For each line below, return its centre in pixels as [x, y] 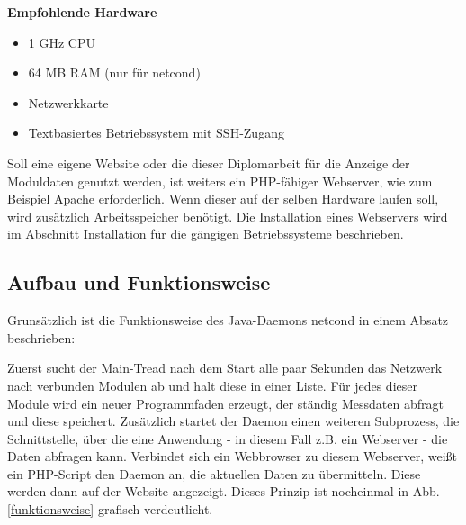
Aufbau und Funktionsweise [139, 282]
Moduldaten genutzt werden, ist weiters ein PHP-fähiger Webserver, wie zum [220, 181]
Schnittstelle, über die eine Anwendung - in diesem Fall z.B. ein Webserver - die [228, 438]
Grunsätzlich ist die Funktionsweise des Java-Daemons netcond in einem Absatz [228, 320]
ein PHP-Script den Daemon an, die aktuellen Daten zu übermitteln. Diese [214, 473]
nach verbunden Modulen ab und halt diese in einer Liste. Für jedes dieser [212, 385]
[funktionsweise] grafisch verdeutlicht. [110, 509]
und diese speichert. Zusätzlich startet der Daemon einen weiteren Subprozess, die [233, 421]
